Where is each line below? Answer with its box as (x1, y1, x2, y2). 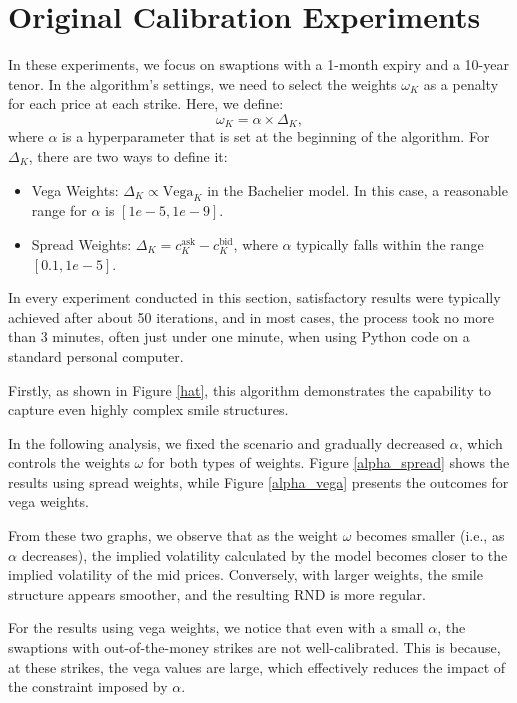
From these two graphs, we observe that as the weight (8, 525, 338, 546)
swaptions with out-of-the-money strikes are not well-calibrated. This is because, (8, 637, 501, 658)
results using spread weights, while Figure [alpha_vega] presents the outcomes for (8, 471, 509, 492)
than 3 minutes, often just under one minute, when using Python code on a (8, 326, 470, 347)
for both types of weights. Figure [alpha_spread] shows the (147, 452, 510, 473)
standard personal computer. (8, 345, 184, 366)
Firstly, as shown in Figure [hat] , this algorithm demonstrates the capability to (8, 379, 491, 400)
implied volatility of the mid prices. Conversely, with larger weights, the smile (8, 564, 483, 585)
